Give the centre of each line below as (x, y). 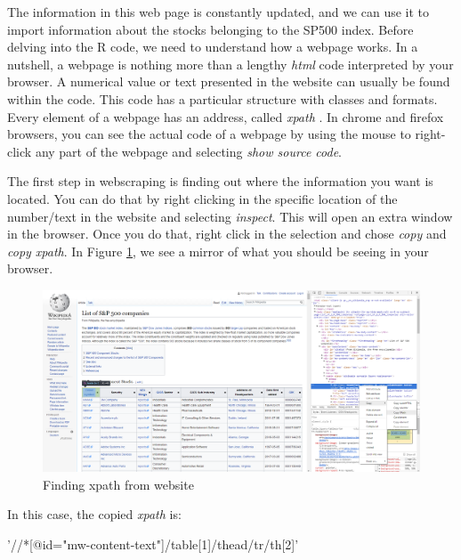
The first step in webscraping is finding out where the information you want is (220, 181)
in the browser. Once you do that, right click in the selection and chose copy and (227, 234)
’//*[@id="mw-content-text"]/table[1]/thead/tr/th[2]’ (153, 544)
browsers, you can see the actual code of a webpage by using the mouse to (209, 134)
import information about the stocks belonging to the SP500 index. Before (210, 29)
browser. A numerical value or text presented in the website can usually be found (229, 81)
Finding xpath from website (118, 484)
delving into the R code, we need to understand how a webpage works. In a (213, 47)
